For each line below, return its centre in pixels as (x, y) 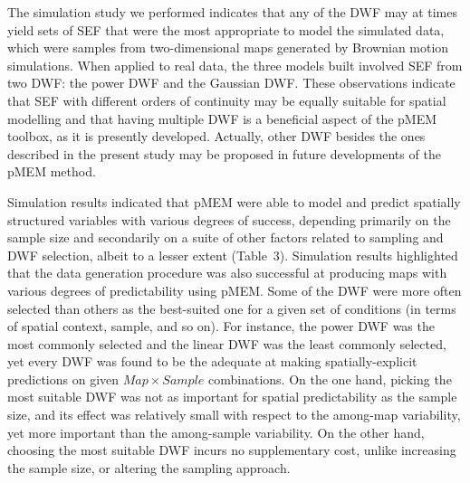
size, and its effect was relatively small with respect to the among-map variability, (234, 415)
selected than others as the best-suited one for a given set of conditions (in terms (232, 308)
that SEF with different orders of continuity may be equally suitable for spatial (227, 100)
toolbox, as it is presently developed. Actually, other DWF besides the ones (216, 136)
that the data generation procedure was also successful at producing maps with (227, 273)
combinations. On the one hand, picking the (330, 379)
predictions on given (63, 379)
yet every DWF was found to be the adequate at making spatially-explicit (212, 361)
